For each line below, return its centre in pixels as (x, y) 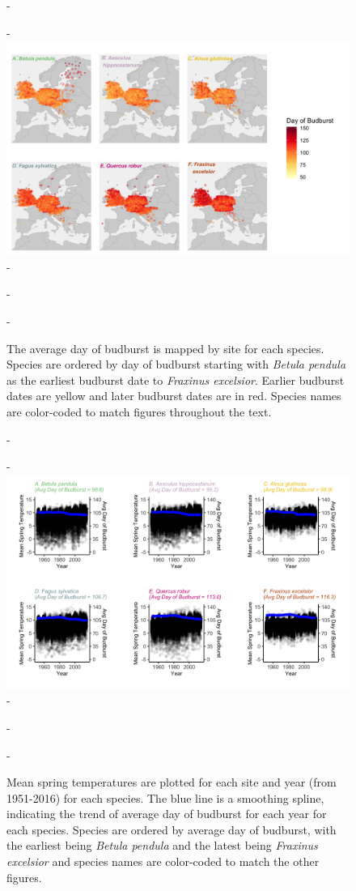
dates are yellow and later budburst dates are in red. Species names (174, 396)
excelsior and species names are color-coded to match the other (163, 861)
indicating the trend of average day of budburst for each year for (167, 814)
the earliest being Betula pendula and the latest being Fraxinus (162, 845)
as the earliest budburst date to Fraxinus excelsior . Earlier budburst (176, 379)
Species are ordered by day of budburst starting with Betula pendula (176, 364)
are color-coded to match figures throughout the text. (139, 411)
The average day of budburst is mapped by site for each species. (165, 348)
